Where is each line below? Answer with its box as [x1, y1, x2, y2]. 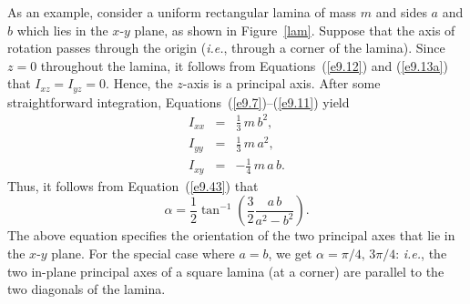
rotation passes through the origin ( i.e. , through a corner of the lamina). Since [7, 38, 445, 57]
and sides [375, 3, 427, 21]
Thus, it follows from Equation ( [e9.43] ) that [7, 176, 259, 195]
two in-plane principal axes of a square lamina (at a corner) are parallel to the [7, 261, 444, 280]
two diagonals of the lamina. [7, 279, 166, 299]
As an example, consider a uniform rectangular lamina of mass [7, 3, 357, 21]
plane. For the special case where [51, 243, 235, 262]
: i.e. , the [395, 243, 447, 262]
